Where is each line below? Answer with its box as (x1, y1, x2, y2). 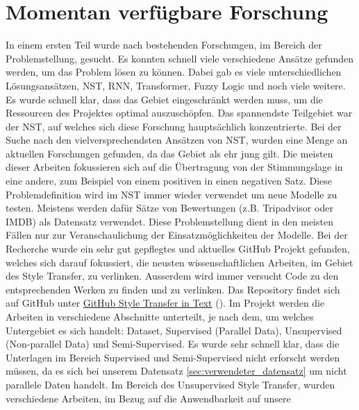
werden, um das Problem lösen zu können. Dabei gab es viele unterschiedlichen (6, 65, 342, 79)
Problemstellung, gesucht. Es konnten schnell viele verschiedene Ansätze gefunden (6, 51, 354, 65)
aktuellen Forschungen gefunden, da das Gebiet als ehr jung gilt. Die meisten (6, 146, 333, 160)
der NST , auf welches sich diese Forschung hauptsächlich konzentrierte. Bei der (6, 119, 342, 133)
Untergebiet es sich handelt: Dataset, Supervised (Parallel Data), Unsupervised (6, 323, 342, 337)
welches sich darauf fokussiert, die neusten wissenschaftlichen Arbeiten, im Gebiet (6, 255, 353, 269)
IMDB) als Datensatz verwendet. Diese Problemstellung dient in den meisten (6, 214, 333, 228)
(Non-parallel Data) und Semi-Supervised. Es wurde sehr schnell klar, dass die (6, 336, 340, 351)
